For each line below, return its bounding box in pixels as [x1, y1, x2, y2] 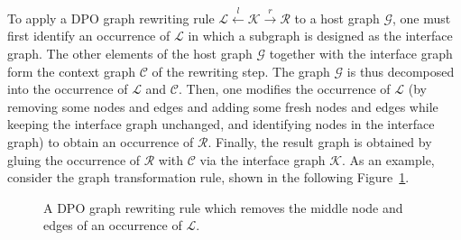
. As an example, [342, 150, 435, 169]
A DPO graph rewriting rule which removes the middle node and [43, 198, 403, 217]
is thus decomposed [346, 61, 455, 80]
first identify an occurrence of [7, 26, 171, 45]
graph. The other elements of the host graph [7, 43, 253, 62]
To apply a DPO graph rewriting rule [7, 8, 215, 27]
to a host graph [294, 8, 380, 27]
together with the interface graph [269, 43, 453, 62]
